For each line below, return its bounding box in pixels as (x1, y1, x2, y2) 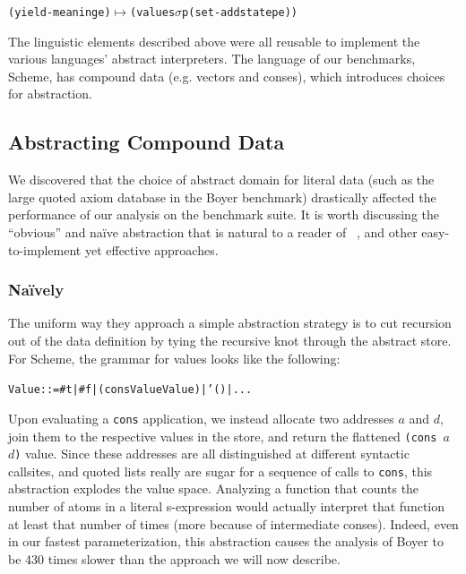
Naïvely (8, 278, 65, 301)
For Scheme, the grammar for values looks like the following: (8, 348, 341, 367)
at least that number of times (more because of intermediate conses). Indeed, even (8, 514, 459, 533)
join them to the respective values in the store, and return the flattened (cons (8, 426, 437, 445)
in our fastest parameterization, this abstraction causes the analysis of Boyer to (8, 532, 444, 551)
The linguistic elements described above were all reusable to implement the (8, 31, 420, 50)
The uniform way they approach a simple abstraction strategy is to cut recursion (8, 313, 452, 332)
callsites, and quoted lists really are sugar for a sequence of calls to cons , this (8, 461, 433, 480)
